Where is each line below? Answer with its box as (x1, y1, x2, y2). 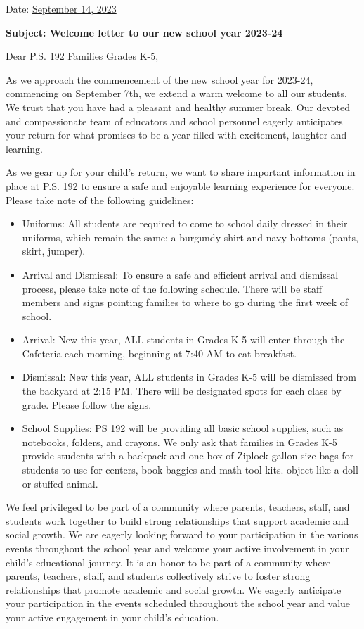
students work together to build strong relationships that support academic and (6, 513, 349, 528)
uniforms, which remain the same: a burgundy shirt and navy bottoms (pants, (22, 229, 358, 244)
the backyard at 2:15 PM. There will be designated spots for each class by (22, 383, 342, 398)
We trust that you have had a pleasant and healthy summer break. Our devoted (6, 99, 351, 114)
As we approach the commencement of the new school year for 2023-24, (6, 72, 313, 87)
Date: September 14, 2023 (6, 1, 117, 15)
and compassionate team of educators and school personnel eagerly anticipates (6, 113, 343, 128)
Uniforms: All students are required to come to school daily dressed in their (22, 216, 348, 231)
